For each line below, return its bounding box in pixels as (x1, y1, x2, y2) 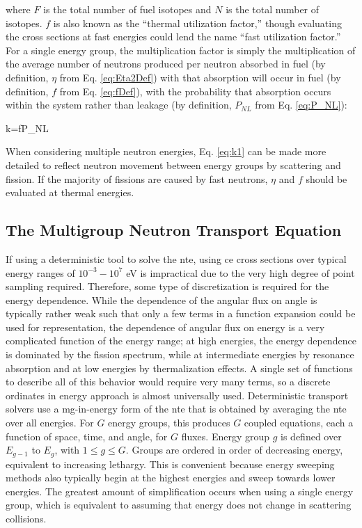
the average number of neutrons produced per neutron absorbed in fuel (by (6, 56, 326, 71)
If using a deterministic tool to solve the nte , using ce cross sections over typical (6, 251, 347, 266)
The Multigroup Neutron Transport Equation (6, 219, 342, 241)
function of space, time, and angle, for (6, 429, 168, 443)
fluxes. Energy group (181, 429, 270, 443)
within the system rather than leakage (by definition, (6, 97, 232, 112)
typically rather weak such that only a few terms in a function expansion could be (6, 306, 356, 321)
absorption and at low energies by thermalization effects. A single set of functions (6, 360, 353, 375)
